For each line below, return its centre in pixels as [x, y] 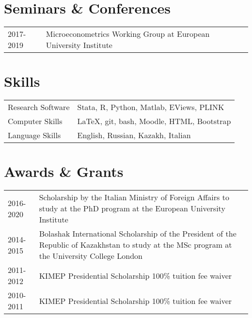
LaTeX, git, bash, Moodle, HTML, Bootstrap [154, 121]
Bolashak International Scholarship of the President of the [138, 234]
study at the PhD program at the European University [132, 208]
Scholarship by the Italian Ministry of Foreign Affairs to [134, 197]
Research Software [39, 107]
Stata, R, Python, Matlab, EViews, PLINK [151, 107]
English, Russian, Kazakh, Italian [134, 135]
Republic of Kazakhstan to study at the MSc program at [135, 245]
